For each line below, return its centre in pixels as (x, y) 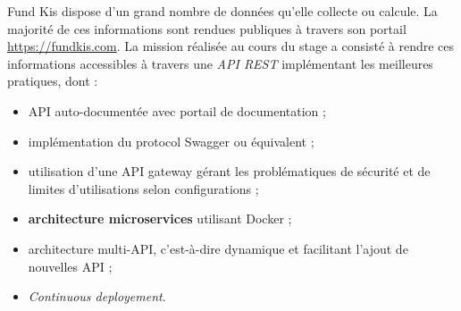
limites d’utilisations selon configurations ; (143, 188)
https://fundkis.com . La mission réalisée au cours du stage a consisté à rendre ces (231, 46)
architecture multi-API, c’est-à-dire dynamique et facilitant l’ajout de (218, 248)
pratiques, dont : (53, 81)
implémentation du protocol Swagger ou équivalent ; (171, 141)
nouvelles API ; (70, 266)
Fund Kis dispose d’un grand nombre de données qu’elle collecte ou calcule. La (222, 11)
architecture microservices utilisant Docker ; (160, 219)
